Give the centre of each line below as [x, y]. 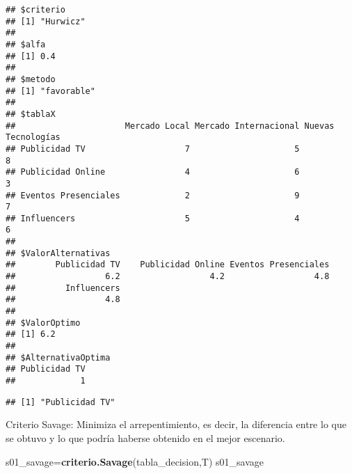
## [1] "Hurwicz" [46, 21]
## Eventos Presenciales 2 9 [153, 195]
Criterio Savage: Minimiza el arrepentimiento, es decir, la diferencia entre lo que [176, 424]
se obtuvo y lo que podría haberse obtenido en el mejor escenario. [145, 437]
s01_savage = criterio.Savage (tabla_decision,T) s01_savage [135, 461]
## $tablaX [31, 114]
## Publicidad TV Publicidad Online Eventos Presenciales [168, 265]
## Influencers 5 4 [153, 218]
